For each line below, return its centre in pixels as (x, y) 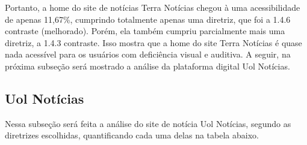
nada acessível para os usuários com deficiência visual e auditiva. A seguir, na (148, 54)
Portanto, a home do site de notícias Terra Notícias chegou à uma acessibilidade (153, 7)
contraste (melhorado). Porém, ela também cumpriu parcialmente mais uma (145, 31)
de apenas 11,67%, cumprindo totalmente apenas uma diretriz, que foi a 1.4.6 (148, 19)
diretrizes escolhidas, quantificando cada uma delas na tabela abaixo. (132, 135)
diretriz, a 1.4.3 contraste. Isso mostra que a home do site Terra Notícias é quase (153, 42)
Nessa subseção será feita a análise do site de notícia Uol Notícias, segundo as (148, 123)
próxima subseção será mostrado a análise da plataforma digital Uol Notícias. (147, 66)
